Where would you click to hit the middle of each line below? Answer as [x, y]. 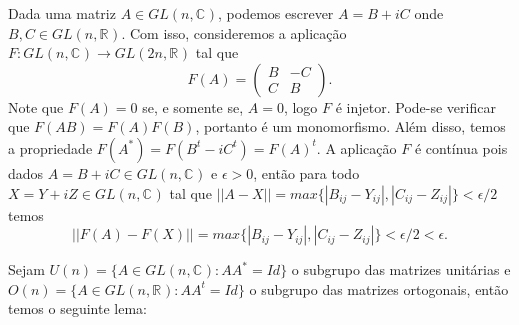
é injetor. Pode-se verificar [415, 106]
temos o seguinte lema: [77, 308]
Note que [36, 106]
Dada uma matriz [62, 13]
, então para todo [306, 172]
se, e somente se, [193, 106]
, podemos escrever [276, 13]
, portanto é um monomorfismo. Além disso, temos [350, 126]
